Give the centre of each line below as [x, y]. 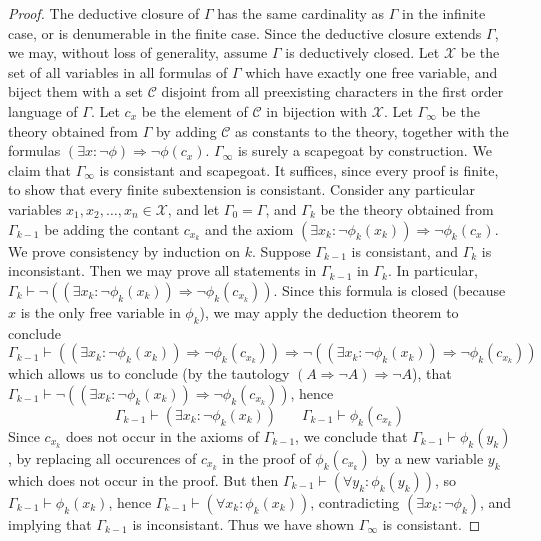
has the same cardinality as [301, 13]
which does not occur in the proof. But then [143, 479]
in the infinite [443, 13]
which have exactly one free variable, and [371, 71]
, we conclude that [351, 435]
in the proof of [266, 457]
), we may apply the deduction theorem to [329, 311]
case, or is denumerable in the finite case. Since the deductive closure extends [245, 32]
